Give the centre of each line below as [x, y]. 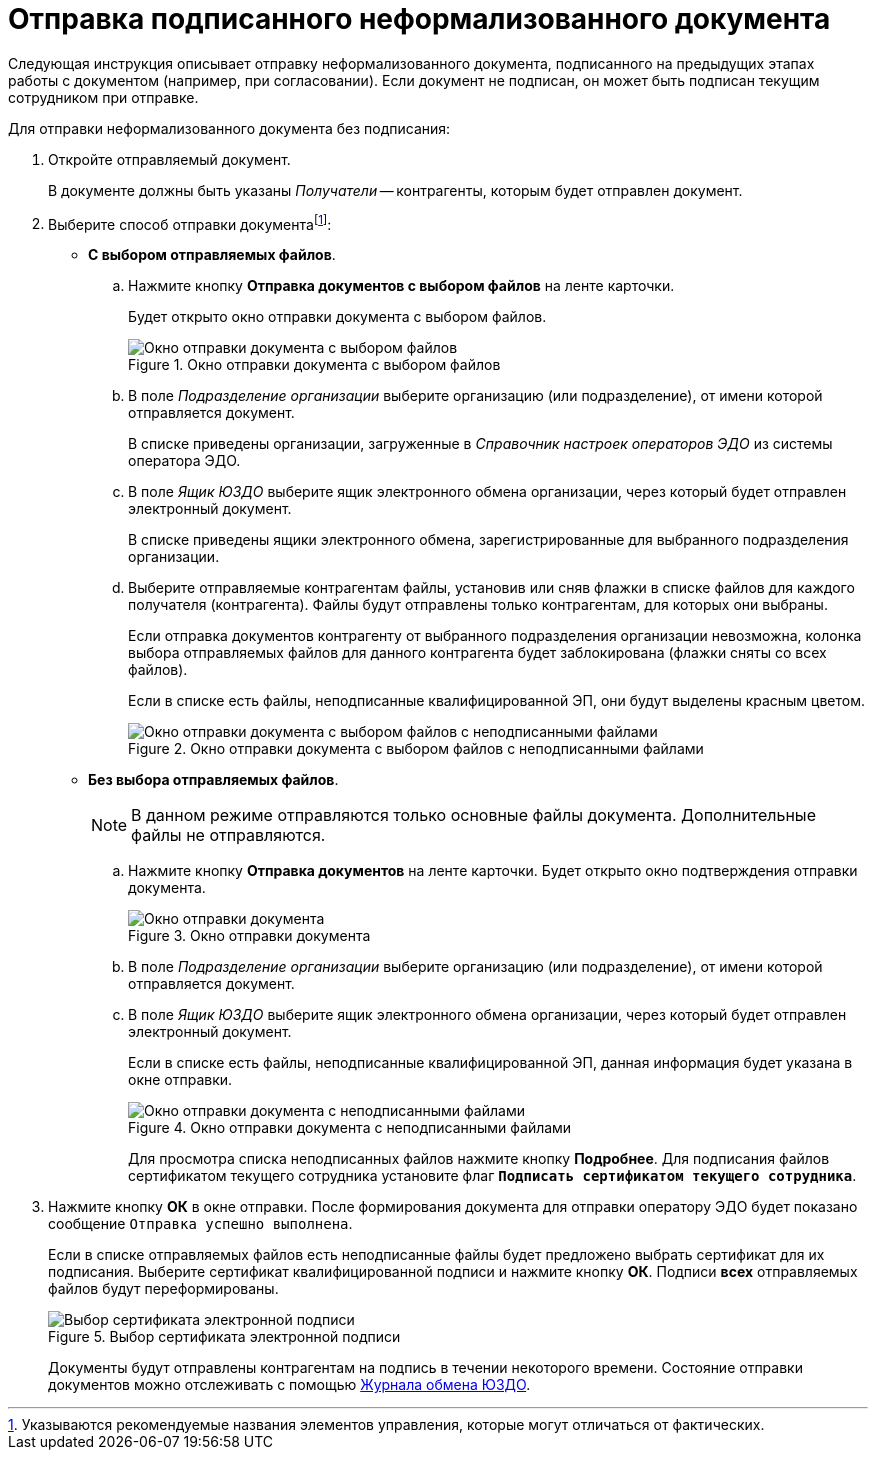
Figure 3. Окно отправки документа [249, 936]
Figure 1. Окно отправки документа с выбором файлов [314, 365]
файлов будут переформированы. [163, 1289]
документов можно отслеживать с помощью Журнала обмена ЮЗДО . [289, 1385]
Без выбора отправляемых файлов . [213, 780]
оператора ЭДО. [184, 461]
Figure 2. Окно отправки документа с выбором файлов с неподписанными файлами [416, 749]
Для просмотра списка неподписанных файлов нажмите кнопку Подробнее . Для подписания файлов [479, 1159]
